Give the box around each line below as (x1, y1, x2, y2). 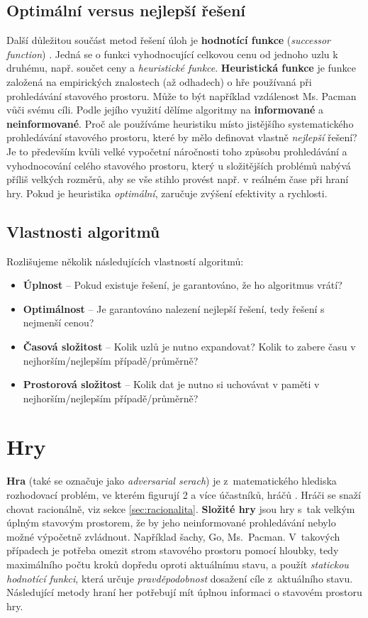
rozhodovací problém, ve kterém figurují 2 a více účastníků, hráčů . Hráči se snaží (6, 487, 361, 502)
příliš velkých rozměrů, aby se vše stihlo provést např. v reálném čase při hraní (6, 172, 349, 187)
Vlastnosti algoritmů (6, 220, 160, 242)
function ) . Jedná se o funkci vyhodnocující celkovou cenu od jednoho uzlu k (6, 46, 338, 61)
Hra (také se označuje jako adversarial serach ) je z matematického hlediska (6, 473, 337, 488)
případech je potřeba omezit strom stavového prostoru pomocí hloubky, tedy (6, 543, 339, 558)
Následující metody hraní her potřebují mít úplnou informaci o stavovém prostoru (6, 585, 362, 600)
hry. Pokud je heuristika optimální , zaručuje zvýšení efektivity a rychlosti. (6, 185, 328, 200)
